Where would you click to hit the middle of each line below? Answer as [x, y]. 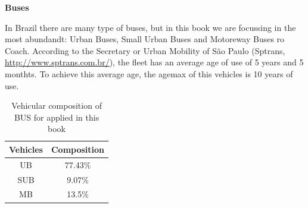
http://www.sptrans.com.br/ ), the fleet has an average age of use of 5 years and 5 [154, 62]
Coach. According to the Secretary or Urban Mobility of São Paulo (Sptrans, [145, 50]
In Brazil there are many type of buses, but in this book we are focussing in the [150, 27]
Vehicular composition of [57, 105]
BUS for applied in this [57, 117]
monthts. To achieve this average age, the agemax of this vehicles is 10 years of [149, 73]
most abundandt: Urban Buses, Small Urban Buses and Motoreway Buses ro [145, 39]
